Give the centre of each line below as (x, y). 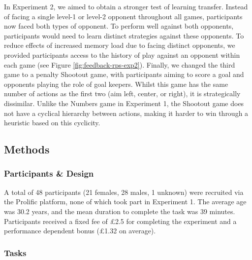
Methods (27, 149)
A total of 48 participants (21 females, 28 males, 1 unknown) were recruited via (124, 192)
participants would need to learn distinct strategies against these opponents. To (124, 35)
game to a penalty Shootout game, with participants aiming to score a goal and (124, 74)
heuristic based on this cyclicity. (52, 123)
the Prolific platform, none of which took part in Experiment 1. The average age (125, 202)
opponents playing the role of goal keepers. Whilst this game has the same (116, 84)
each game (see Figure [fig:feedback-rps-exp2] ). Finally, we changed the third (120, 64)
